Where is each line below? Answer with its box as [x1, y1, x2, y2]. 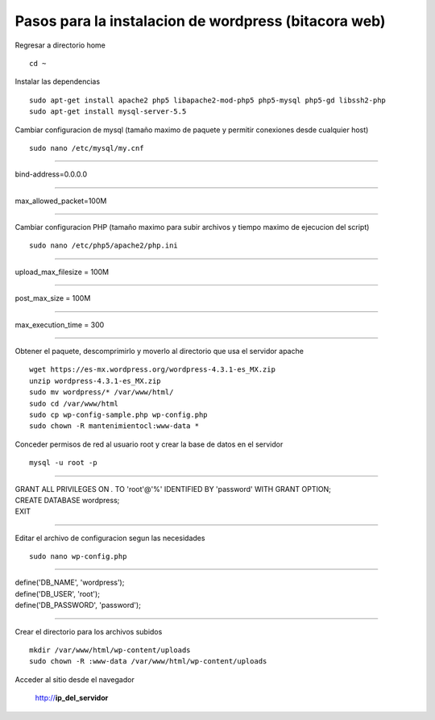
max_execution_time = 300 [14, 319, 105, 330]
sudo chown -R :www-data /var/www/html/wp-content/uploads [29, 657, 267, 666]
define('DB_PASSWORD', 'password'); [14, 601, 141, 610]
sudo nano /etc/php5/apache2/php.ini [29, 241, 179, 250]
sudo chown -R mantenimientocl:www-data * [29, 422, 200, 431]
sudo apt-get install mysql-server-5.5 [29, 107, 187, 116]
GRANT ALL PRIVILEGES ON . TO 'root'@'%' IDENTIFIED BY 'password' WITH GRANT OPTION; [14, 484, 332, 493]
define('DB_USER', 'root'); [14, 589, 101, 598]
